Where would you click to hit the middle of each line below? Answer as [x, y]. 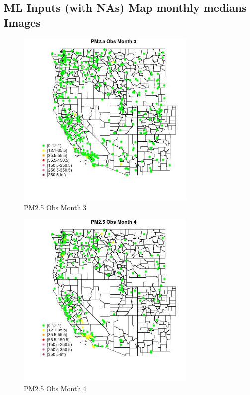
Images [22, 22]
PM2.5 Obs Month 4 [55, 388]
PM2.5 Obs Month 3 [55, 207]
